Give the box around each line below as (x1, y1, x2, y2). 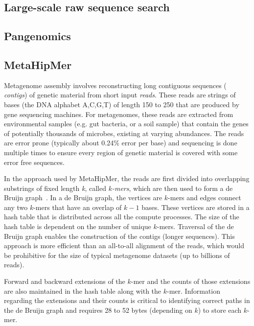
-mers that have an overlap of (33, 202, 122, 212)
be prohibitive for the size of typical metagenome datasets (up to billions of (4, 250, 230, 260)
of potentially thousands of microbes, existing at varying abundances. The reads (4, 128, 244, 138)
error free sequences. (4, 157, 65, 167)
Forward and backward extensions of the (4, 276, 125, 286)
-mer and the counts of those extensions (131, 276, 251, 286)
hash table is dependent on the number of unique (4, 221, 151, 232)
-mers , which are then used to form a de (112, 183, 233, 193)
